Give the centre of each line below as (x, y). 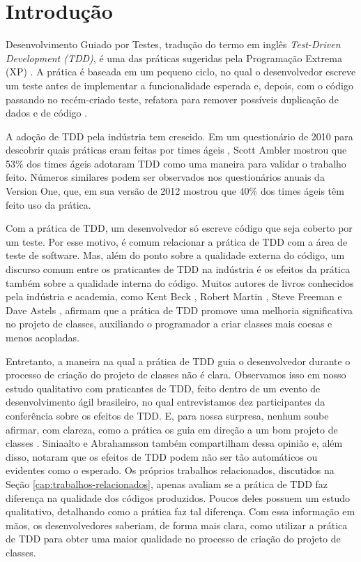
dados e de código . (47, 113)
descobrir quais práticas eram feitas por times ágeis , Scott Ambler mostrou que (176, 150)
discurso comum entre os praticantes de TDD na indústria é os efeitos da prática (178, 269)
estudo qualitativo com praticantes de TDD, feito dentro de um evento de (163, 388)
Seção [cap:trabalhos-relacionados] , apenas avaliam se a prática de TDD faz (167, 483)
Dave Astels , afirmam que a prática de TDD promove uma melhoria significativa (179, 310)
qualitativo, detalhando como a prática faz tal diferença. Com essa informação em (180, 511)
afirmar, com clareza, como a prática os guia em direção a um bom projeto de (172, 429)
